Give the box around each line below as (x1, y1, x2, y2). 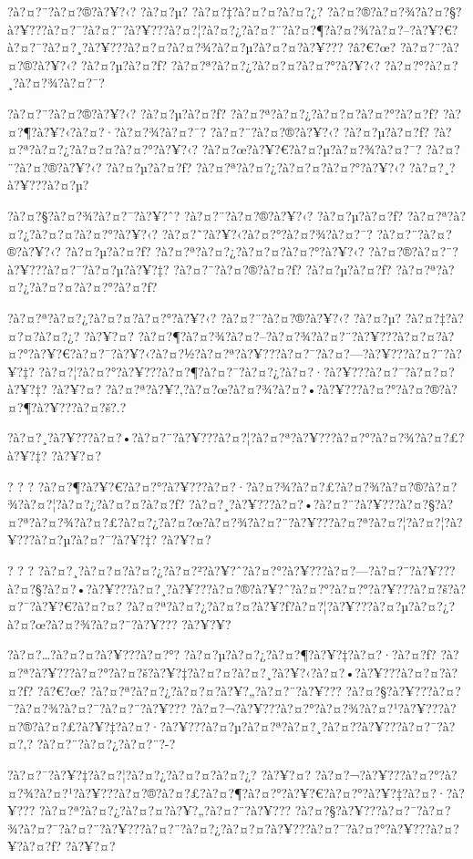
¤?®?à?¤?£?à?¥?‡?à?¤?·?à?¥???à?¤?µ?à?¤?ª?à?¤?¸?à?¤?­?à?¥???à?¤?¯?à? (7, 716, 456, 735)
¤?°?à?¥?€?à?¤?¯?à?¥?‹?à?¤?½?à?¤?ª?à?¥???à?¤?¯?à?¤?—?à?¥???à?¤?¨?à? (7, 344, 462, 363)
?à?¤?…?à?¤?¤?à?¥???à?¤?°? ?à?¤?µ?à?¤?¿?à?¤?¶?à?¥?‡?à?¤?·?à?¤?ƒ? (7, 645, 437, 664)
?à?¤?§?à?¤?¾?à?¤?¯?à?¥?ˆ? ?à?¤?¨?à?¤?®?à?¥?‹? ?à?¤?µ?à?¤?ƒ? (7, 205, 404, 224)
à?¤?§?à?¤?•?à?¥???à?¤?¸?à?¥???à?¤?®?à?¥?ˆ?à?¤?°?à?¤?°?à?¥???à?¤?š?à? (7, 578, 467, 597)
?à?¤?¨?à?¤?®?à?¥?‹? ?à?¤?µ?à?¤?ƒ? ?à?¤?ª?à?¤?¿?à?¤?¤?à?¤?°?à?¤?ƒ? (7, 103, 439, 122)
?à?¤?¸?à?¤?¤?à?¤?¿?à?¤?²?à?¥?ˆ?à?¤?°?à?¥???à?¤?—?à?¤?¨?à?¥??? (37, 561, 456, 580)
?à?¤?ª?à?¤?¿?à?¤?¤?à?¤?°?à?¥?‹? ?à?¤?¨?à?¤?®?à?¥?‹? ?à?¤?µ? (7, 307, 402, 326)
